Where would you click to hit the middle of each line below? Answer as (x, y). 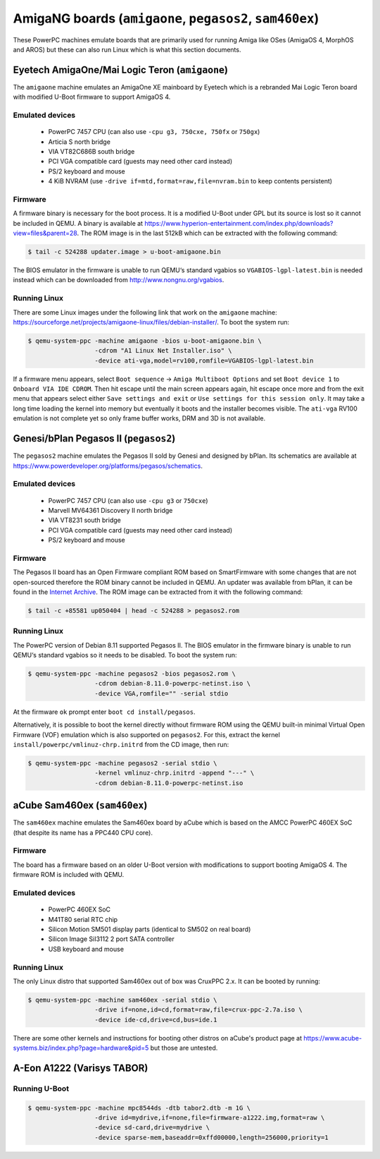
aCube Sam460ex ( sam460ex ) (80, 805)
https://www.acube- (333, 1038)
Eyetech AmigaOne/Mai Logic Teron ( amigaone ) (121, 69)
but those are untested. (184, 1048)
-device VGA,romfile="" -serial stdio (161, 693)
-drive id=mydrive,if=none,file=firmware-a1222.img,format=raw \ (210, 1117)
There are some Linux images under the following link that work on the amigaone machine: (145, 312)
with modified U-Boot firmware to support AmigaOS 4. (92, 97)
